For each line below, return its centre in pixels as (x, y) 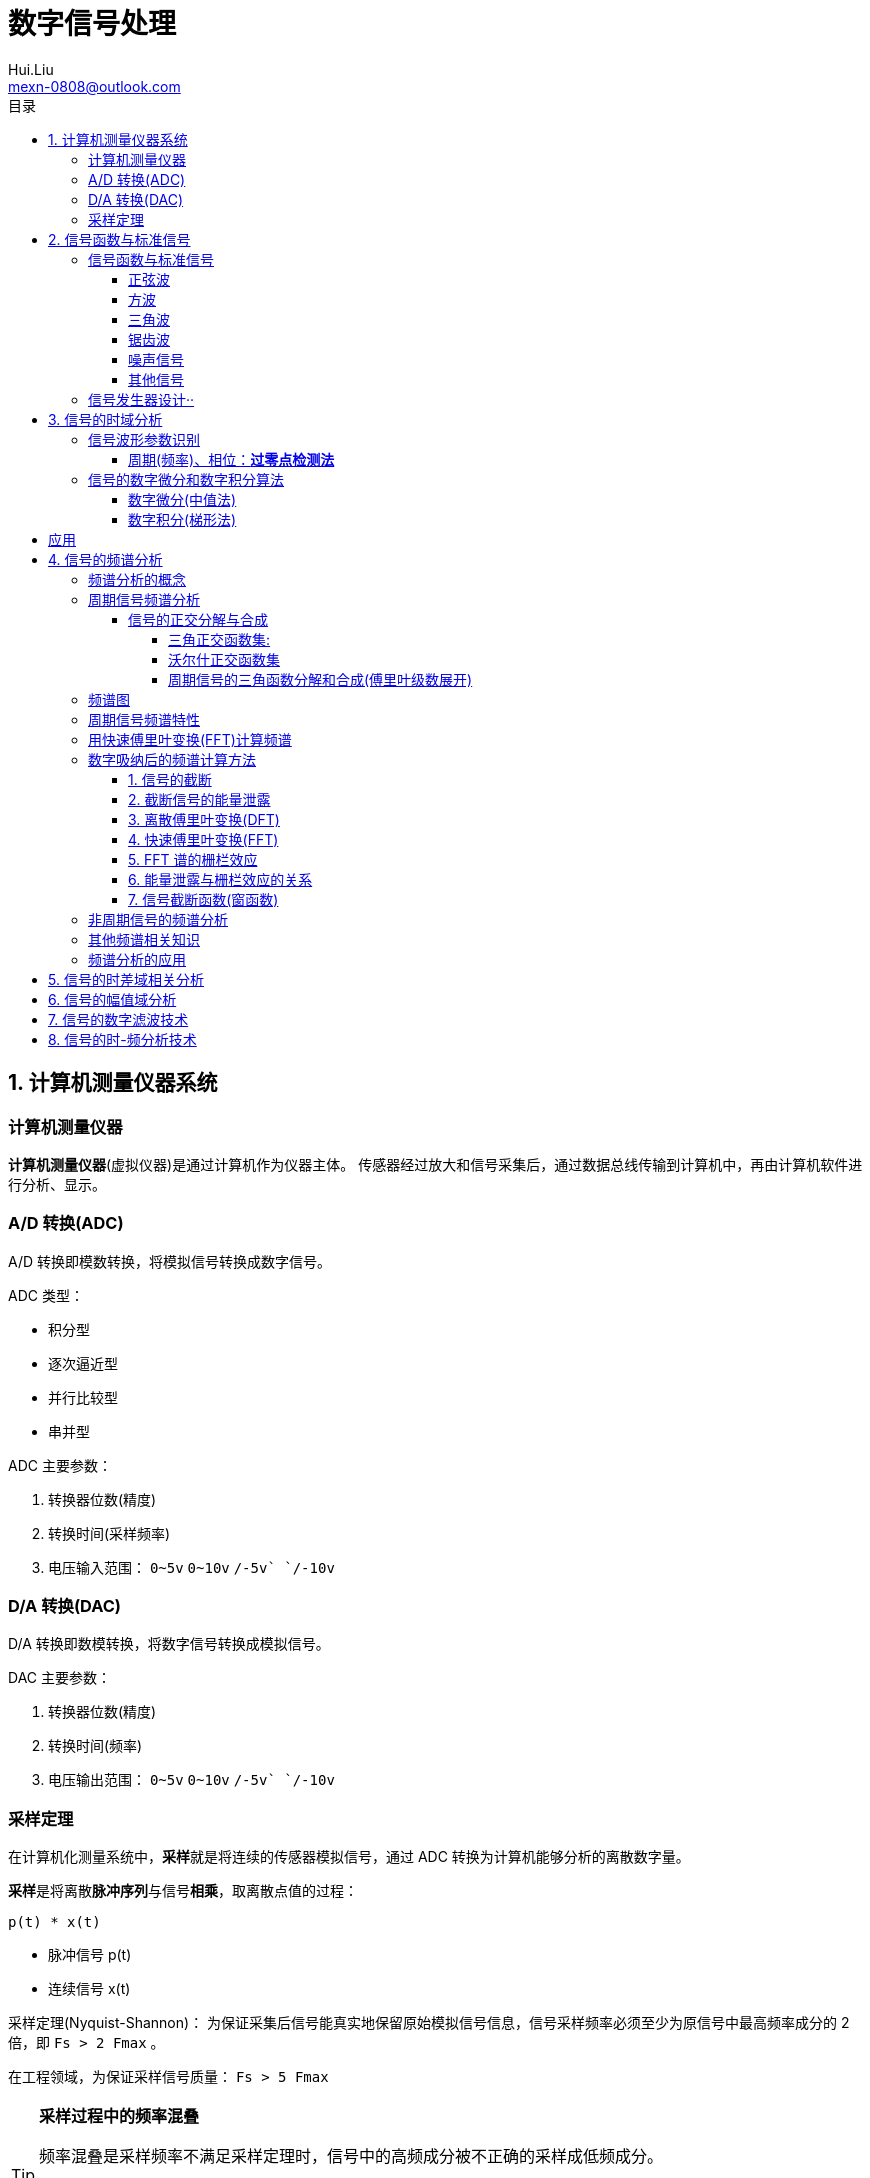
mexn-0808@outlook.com (94, 86)
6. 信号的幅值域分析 (112, 999)
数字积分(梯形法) (182, 519)
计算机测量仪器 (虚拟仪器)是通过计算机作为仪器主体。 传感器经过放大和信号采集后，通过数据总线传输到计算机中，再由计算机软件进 (435, 1164)
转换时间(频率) (95, 1746)
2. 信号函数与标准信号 (119, 239)
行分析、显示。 (57, 1184)
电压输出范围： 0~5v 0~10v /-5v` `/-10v (191, 1780)
